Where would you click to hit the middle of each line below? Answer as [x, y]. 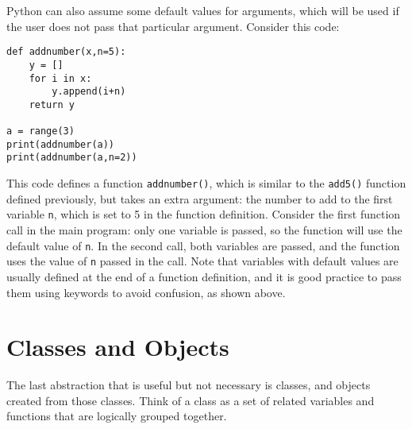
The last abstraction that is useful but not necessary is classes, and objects [189, 385]
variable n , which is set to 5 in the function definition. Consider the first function [204, 214]
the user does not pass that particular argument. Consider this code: [173, 26]
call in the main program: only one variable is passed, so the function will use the [204, 230]
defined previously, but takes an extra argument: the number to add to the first [200, 198]
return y [52, 104]
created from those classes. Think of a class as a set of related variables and [191, 400]
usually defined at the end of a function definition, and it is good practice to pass [204, 276]
